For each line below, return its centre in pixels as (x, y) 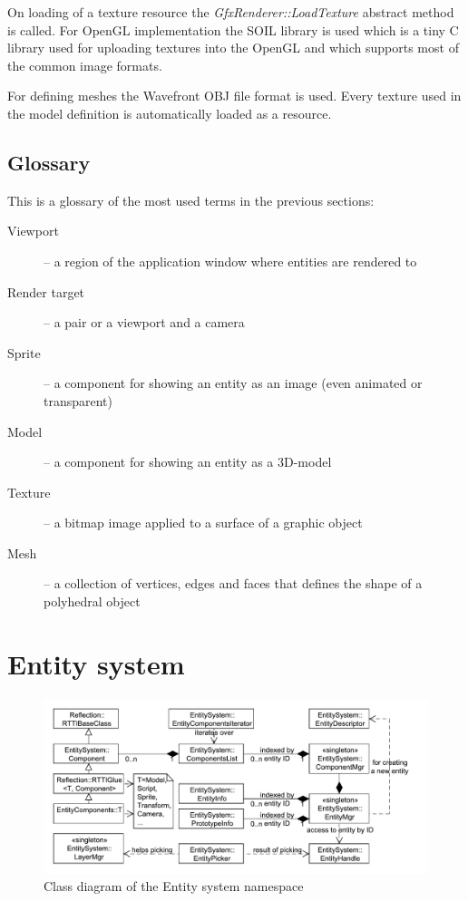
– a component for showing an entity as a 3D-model (188, 462)
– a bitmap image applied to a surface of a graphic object (203, 523)
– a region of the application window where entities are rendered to (230, 261)
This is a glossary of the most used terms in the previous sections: (191, 200)
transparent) (78, 400)
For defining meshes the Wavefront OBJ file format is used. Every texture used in (234, 96)
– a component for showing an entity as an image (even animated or (233, 383)
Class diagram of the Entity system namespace (174, 886)
